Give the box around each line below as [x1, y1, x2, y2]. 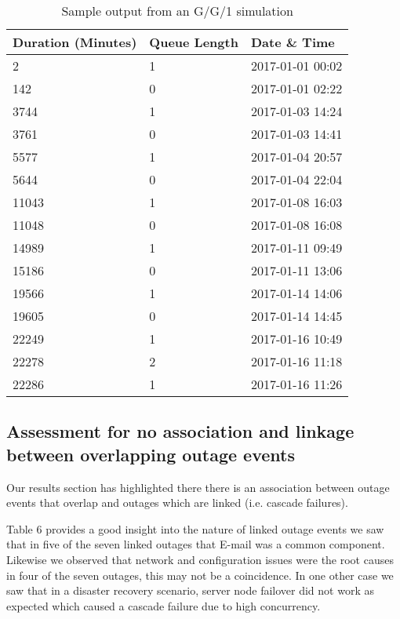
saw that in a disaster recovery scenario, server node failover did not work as [6, 582, 374, 599]
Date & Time [250, 33, 335, 51]
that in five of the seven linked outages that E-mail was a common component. [6, 536, 385, 552]
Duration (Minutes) [13, 33, 137, 51]
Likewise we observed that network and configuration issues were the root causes [6, 551, 394, 567]
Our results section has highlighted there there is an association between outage [6, 479, 390, 495]
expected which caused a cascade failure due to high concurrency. [6, 597, 321, 614]
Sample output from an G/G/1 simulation [61, 2, 293, 20]
